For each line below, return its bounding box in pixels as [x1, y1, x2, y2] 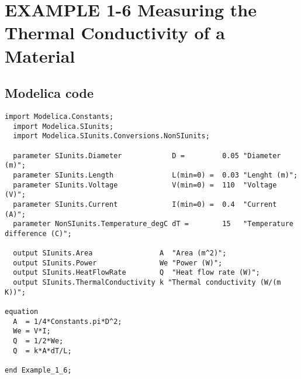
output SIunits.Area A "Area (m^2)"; [13, 249, 227, 258]
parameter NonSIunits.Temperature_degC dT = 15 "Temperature [13, 220, 293, 228]
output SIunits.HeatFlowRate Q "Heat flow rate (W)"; [13, 268, 260, 277]
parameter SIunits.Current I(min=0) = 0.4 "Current [13, 200, 277, 209]
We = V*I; [13, 327, 51, 336]
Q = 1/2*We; [13, 337, 64, 346]
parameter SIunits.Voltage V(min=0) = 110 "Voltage [13, 180, 277, 189]
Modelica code [5, 84, 94, 102]
